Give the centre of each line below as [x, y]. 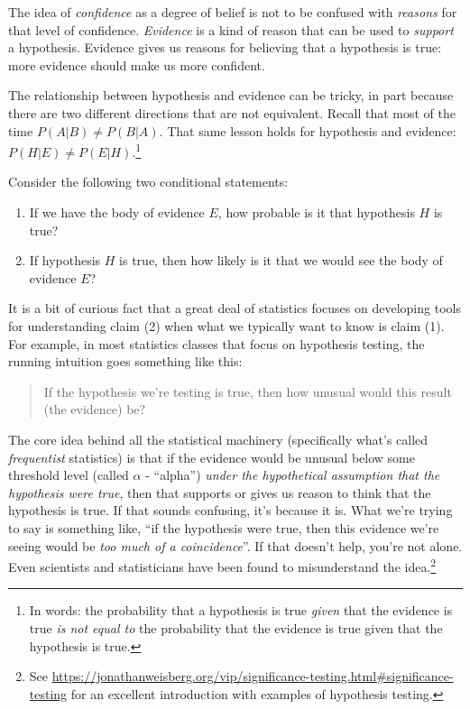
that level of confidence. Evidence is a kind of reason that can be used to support [231, 29]
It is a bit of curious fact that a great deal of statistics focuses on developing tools [235, 308]
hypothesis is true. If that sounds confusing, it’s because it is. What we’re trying [230, 510]
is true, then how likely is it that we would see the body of [281, 260]
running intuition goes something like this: [125, 361]
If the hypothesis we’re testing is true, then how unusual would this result [248, 391]
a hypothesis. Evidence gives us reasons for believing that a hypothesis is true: [225, 47]
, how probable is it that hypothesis [316, 212]
